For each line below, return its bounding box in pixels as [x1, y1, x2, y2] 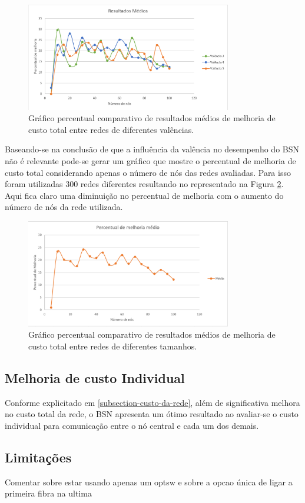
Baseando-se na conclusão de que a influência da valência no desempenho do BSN [5, 143, 299, 155]
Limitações [5, 448, 72, 466]
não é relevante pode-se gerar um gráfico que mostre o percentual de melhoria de [5, 154, 296, 166]
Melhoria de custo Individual [5, 368, 185, 387]
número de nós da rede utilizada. [5, 201, 123, 213]
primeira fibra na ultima [5, 487, 92, 499]
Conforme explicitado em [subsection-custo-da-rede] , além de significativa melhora [5, 396, 300, 408]
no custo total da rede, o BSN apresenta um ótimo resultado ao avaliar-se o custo [5, 408, 299, 420]
